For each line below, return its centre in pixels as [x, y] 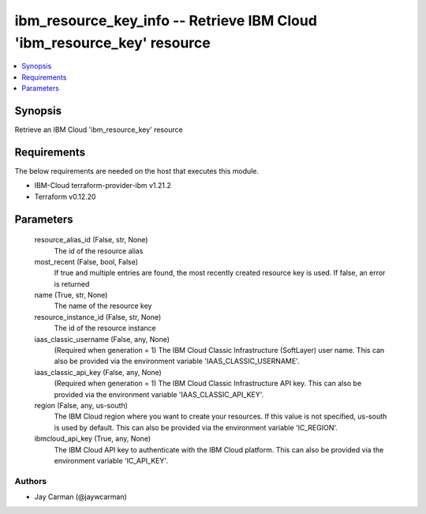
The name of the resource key [103, 306]
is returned [72, 283]
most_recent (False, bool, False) [86, 261]
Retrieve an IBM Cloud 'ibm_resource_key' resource [99, 129]
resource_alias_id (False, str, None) [91, 240]
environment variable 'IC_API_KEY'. [111, 460]
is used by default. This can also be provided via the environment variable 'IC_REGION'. [196, 427]
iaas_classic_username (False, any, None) [102, 339]
